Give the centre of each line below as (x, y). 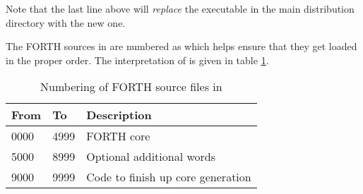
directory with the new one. (66, 22)
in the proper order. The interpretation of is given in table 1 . (137, 60)
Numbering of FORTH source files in (131, 87)
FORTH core (118, 136)
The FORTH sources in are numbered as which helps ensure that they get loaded (181, 46)
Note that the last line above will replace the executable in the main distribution (180, 8)
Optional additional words (151, 157)
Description (119, 115)
